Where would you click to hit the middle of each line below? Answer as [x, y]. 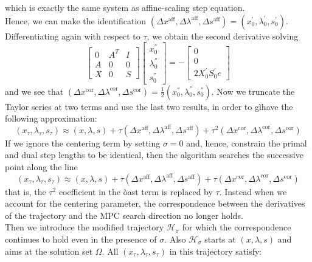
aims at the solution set [49, 251]
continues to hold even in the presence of [81, 239]
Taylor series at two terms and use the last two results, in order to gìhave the [149, 106]
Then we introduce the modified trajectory [85, 227]
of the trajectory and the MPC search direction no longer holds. [124, 215]
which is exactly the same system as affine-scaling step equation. [125, 7]
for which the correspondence [237, 227]
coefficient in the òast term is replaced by [136, 191]
